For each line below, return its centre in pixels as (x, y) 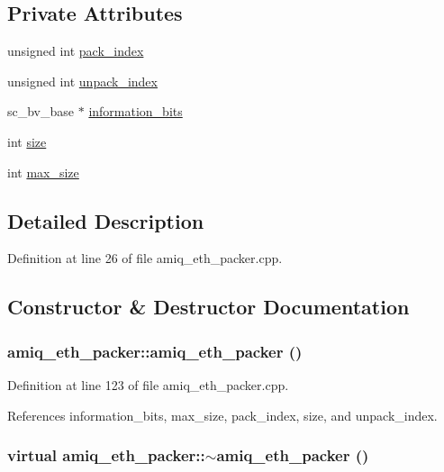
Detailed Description (106, 220)
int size (27, 141)
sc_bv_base (41, 111)
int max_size (43, 172)
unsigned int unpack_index (82, 81)
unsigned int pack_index (76, 51)
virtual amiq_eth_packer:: (106, 455)
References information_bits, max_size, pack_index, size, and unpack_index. (222, 415)
